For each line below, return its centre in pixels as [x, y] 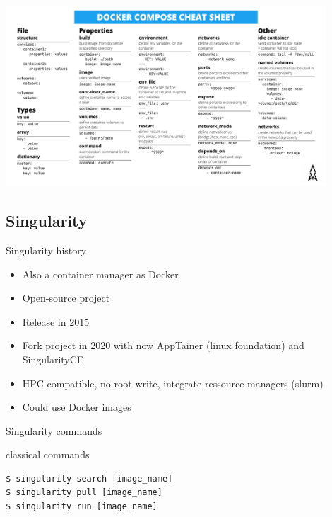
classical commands [48, 454]
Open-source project [66, 298]
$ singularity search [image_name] [89, 478]
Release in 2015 [56, 321]
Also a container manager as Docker [100, 274]
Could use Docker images [77, 407]
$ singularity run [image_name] [82, 507]
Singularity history [46, 250]
